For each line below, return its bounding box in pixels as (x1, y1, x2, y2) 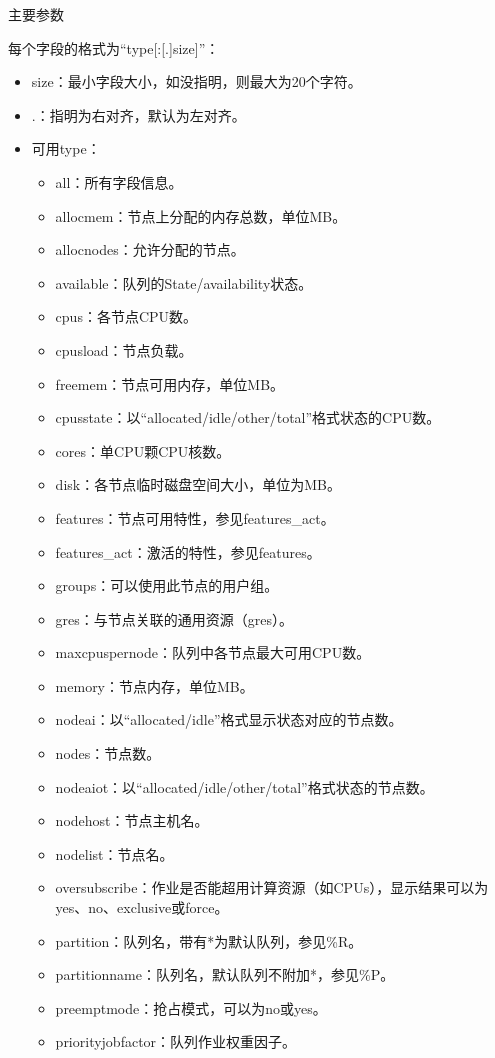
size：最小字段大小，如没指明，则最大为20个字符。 (31, 71, 362, 92)
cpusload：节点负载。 (55, 339, 193, 360)
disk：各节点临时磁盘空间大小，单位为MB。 (55, 474, 341, 495)
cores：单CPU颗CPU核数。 (55, 440, 231, 461)
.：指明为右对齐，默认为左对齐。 (31, 104, 246, 125)
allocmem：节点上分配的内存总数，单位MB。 (55, 205, 347, 226)
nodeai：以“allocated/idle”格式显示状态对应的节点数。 (55, 709, 403, 730)
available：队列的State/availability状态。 (55, 272, 313, 293)
